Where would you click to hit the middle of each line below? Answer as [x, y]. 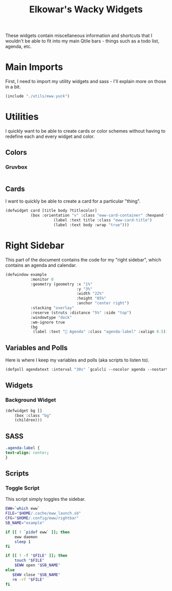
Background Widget [31, 400]
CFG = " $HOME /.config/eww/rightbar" [42, 518]
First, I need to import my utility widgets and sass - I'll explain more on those [86, 81]
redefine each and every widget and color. [50, 136]
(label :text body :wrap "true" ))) [91, 225]
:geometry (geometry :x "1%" [62, 284]
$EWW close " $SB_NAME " [36, 575]
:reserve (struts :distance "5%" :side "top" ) [81, 313]
